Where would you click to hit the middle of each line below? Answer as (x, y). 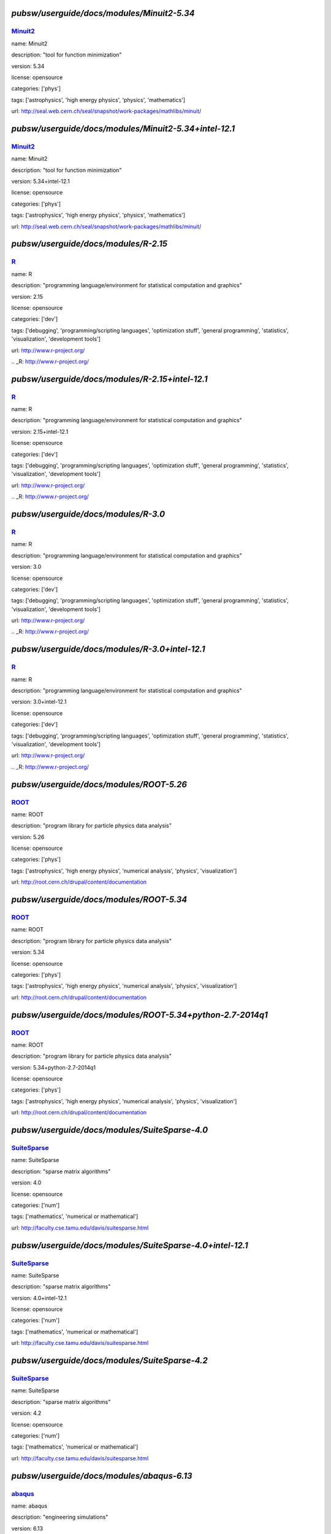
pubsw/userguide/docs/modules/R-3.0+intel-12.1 (108, 649)
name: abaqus (29, 1506)
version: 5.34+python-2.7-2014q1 (54, 1067)
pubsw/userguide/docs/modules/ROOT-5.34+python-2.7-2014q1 (139, 1015)
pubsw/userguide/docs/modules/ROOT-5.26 (99, 784)
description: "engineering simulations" (60, 1517)
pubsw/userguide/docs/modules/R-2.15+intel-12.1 (109, 379)
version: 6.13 (27, 1528)
